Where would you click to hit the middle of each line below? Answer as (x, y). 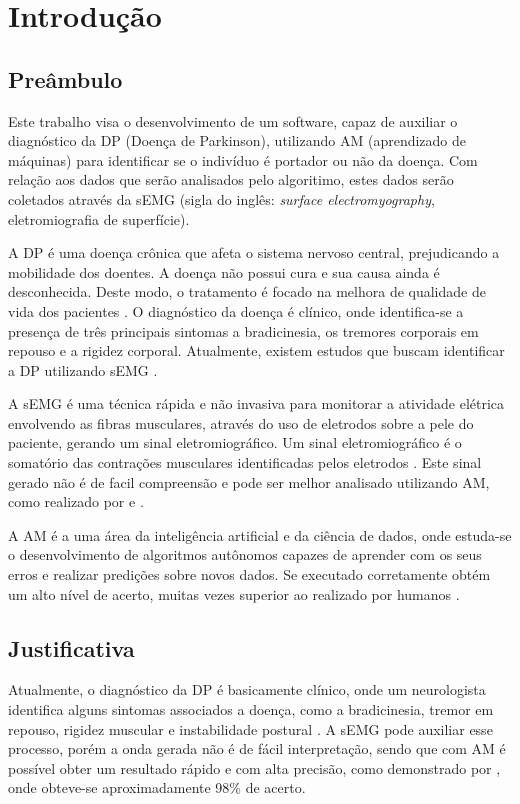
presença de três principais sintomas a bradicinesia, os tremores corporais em (243, 330)
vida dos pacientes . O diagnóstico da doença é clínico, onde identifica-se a (236, 310)
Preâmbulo (65, 78)
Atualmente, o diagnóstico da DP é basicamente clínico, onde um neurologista (247, 689)
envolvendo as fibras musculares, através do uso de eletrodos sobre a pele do (241, 422)
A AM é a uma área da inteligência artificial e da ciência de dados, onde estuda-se (260, 534)
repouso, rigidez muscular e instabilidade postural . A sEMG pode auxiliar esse (250, 728)
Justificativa (71, 647)
